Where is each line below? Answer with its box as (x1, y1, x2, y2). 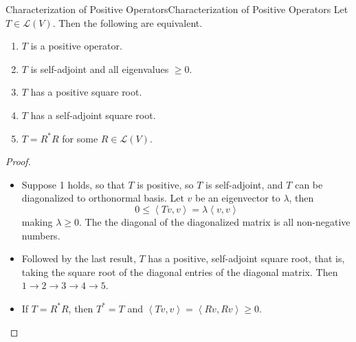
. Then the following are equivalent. (52, 15, 203, 30)
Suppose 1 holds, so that (21, 177, 125, 191)
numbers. (21, 228, 60, 242)
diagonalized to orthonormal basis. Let (21, 191, 184, 205)
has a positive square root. (30, 85, 142, 99)
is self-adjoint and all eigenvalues (30, 61, 169, 76)
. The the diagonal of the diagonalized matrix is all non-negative (79, 214, 351, 228)
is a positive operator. (30, 39, 122, 53)
